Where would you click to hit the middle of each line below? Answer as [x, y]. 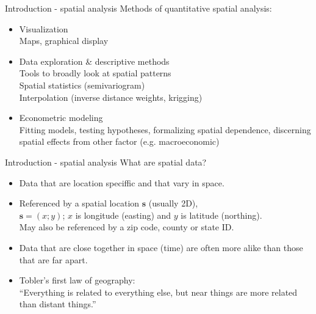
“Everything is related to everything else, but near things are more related [158, 292]
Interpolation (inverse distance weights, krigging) [111, 97]
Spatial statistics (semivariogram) [82, 85]
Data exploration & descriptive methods [94, 61]
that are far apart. [53, 259]
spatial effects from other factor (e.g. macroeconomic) [119, 141]
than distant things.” [58, 304]
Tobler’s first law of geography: [77, 280]
